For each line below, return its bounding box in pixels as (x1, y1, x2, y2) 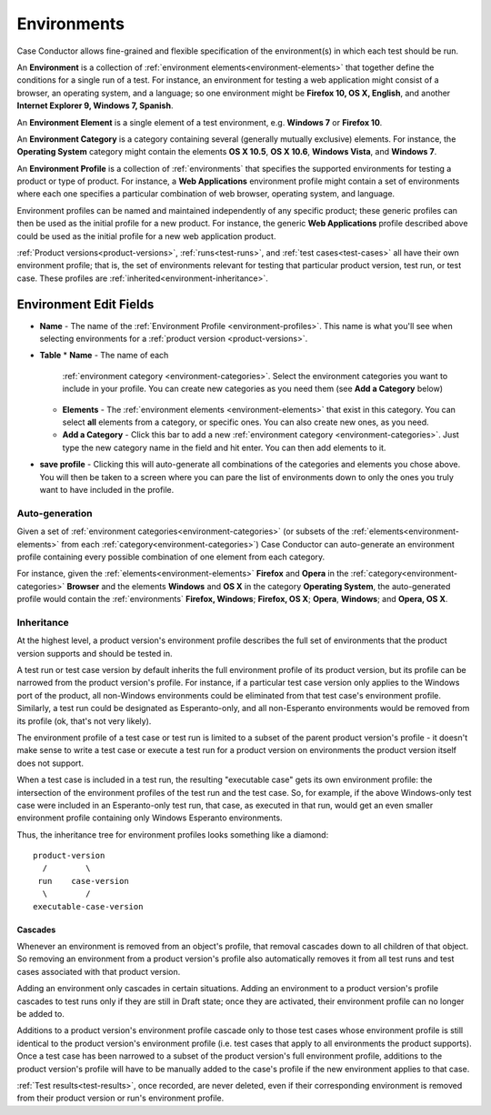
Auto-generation (16, 507, 93, 519)
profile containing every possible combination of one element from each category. (16, 551, 326, 562)
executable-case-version (33, 901, 144, 911)
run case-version (37, 876, 129, 886)
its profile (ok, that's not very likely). (16, 715, 152, 727)
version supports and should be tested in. (16, 648, 173, 658)
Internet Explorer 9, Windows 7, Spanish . (16, 100, 174, 111)
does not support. (16, 758, 84, 768)
